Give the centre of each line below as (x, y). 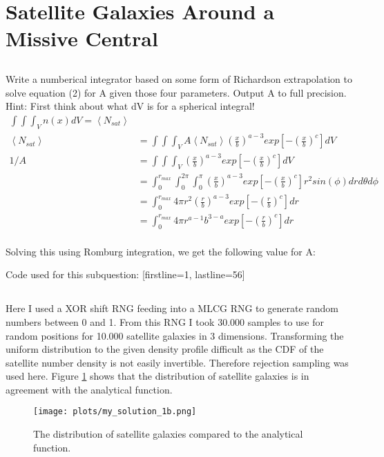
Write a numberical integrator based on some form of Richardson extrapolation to (179, 78)
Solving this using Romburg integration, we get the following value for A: (161, 251)
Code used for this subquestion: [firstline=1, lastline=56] (125, 274)
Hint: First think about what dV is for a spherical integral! (130, 106)
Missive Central (82, 38)
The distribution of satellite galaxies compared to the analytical (168, 434)
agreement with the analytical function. (89, 389)
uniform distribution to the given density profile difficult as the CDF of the (165, 349)
